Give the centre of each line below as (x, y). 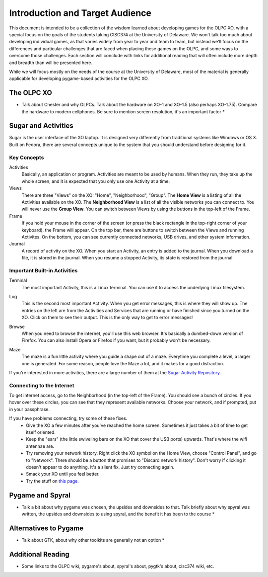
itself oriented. (41, 432)
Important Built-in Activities (43, 270)
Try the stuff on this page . (53, 481)
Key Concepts (27, 158)
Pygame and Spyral (40, 495)
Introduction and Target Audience (80, 13)
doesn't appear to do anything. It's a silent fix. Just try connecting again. (100, 467)
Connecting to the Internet (42, 385)
